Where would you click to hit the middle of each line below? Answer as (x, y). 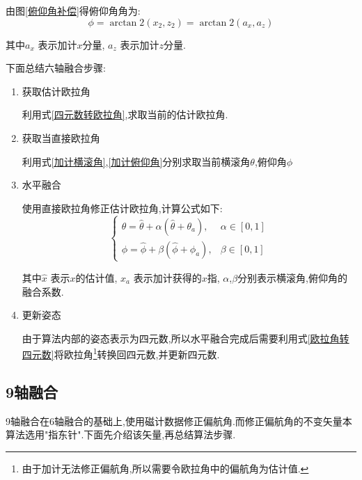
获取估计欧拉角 (56, 91)
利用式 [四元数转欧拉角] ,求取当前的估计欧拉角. (125, 114)
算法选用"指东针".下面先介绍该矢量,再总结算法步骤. (121, 434)
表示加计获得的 (167, 277)
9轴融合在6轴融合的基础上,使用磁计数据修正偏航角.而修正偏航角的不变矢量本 (179, 421)
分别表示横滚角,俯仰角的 (293, 277)
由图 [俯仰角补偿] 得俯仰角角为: (73, 10)
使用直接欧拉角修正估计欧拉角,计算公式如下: (122, 208)
